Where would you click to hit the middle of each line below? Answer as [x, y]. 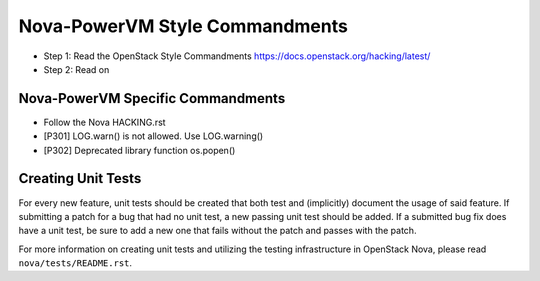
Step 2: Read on [76, 69]
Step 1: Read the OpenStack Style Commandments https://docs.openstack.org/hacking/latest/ [237, 56]
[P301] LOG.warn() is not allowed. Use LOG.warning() [153, 136]
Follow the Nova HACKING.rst [104, 122]
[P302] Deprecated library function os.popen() [139, 150]
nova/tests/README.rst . [75, 263]
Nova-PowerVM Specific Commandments [152, 98]
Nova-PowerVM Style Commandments [183, 26]
